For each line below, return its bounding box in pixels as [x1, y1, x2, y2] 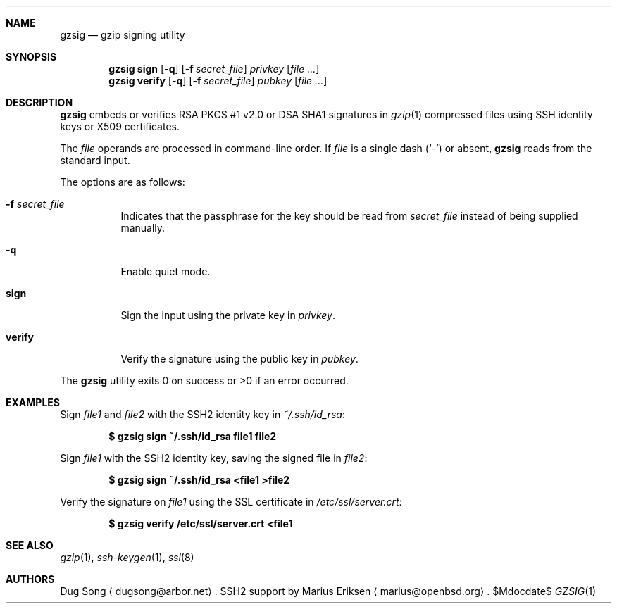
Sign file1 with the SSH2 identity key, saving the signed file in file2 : [60, 452, 368, 464]
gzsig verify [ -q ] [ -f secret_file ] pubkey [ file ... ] [108, 75, 328, 87]
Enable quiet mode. [120, 265, 211, 277]
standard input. [60, 154, 130, 166]
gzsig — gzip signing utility [60, 29, 185, 41]
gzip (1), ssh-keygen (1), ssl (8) [60, 551, 194, 563]
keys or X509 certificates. [60, 120, 180, 132]
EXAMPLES [6, 396, 60, 408]
